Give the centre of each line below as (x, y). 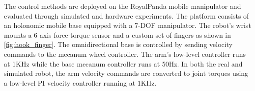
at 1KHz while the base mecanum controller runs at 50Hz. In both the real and (123, 63)
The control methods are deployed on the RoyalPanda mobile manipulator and (123, 6)
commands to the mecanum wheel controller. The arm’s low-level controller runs (125, 54)
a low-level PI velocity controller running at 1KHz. (80, 82)
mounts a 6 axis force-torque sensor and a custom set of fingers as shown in (118, 34)
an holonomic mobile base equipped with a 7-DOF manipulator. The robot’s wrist (127, 25)
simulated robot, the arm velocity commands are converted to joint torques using (126, 73)
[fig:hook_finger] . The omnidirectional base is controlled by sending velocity (118, 44)
